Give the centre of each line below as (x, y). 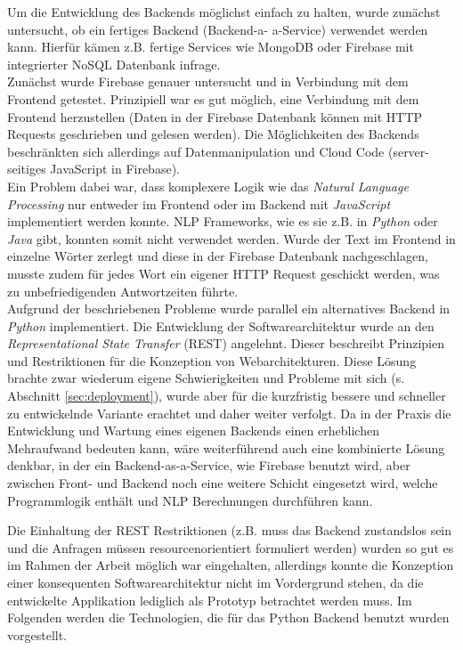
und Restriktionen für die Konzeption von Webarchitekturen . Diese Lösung (212, 360)
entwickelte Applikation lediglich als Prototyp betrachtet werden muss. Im (210, 600)
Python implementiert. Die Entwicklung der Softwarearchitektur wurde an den (221, 325)
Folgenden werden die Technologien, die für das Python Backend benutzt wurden (228, 617)
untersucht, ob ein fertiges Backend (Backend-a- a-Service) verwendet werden (218, 29)
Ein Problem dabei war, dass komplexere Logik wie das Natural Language (208, 186)
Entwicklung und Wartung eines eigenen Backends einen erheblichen (193, 431)
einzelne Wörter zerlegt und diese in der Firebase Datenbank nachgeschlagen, (218, 256)
